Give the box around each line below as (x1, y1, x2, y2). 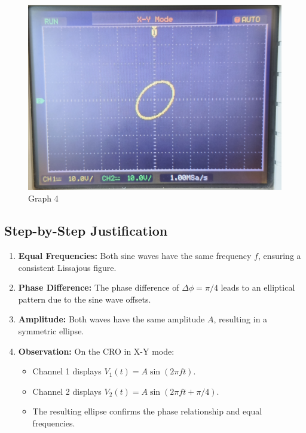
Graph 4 (28, 192, 59, 205)
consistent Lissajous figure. (18, 261, 117, 273)
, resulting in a (213, 313, 268, 325)
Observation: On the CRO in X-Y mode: (18, 344, 175, 357)
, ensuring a (258, 249, 301, 262)
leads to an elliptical (221, 281, 295, 294)
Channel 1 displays (32, 365, 102, 377)
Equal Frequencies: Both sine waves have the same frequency (18, 249, 252, 262)
